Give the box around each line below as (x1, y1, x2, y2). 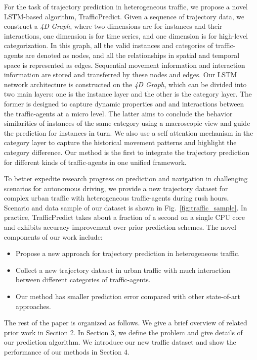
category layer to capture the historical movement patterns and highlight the (4, 137, 237, 148)
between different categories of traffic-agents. (15, 274, 151, 285)
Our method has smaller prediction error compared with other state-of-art (15, 291, 240, 302)
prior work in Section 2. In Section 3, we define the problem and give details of (4, 327, 243, 337)
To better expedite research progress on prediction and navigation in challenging (4, 173, 248, 184)
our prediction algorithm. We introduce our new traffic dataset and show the (4, 337, 236, 347)
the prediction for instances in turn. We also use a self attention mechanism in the (4, 127, 253, 138)
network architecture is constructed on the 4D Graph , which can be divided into (4, 79, 247, 89)
